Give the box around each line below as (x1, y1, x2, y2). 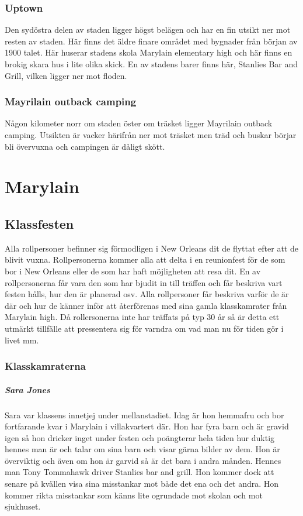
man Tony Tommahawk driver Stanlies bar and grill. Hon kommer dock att (5, 466, 274, 478)
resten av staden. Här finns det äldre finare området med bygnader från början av (5, 35, 298, 47)
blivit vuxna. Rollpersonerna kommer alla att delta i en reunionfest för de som (5, 253, 285, 266)
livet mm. (5, 333, 39, 346)
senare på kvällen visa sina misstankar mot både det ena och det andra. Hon (5, 477, 279, 490)
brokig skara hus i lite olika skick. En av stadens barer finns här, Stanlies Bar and (5, 58, 298, 70)
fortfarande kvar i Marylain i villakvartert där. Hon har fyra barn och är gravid (5, 420, 289, 432)
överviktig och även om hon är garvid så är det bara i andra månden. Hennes (5, 454, 281, 466)
